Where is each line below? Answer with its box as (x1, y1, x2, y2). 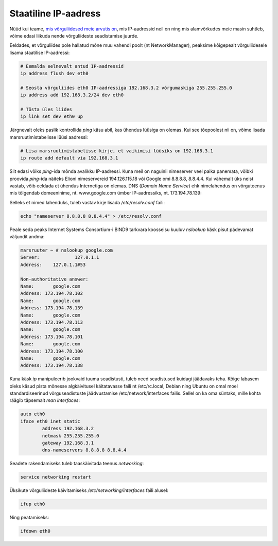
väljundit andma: (9, 234, 45, 240)
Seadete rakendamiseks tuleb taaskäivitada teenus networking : (9, 461, 144, 467)
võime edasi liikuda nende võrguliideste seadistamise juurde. (9, 32, 138, 39)
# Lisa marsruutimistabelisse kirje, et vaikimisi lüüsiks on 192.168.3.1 (20, 148, 214, 154)
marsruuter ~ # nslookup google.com (20, 248, 113, 253)
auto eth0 (20, 411, 45, 417)
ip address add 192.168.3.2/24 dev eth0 (20, 92, 124, 98)
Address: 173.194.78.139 (20, 305, 83, 311)
